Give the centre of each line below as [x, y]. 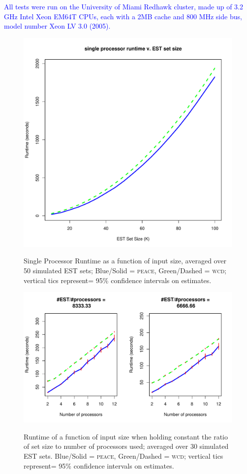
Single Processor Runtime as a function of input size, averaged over [125, 261]
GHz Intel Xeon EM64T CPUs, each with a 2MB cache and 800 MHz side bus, [123, 16]
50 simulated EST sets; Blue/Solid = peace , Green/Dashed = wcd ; [125, 270]
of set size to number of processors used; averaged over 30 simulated [126, 446]
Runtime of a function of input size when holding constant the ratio [126, 436]
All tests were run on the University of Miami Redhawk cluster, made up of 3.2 [123, 6]
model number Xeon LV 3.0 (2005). [57, 26]
